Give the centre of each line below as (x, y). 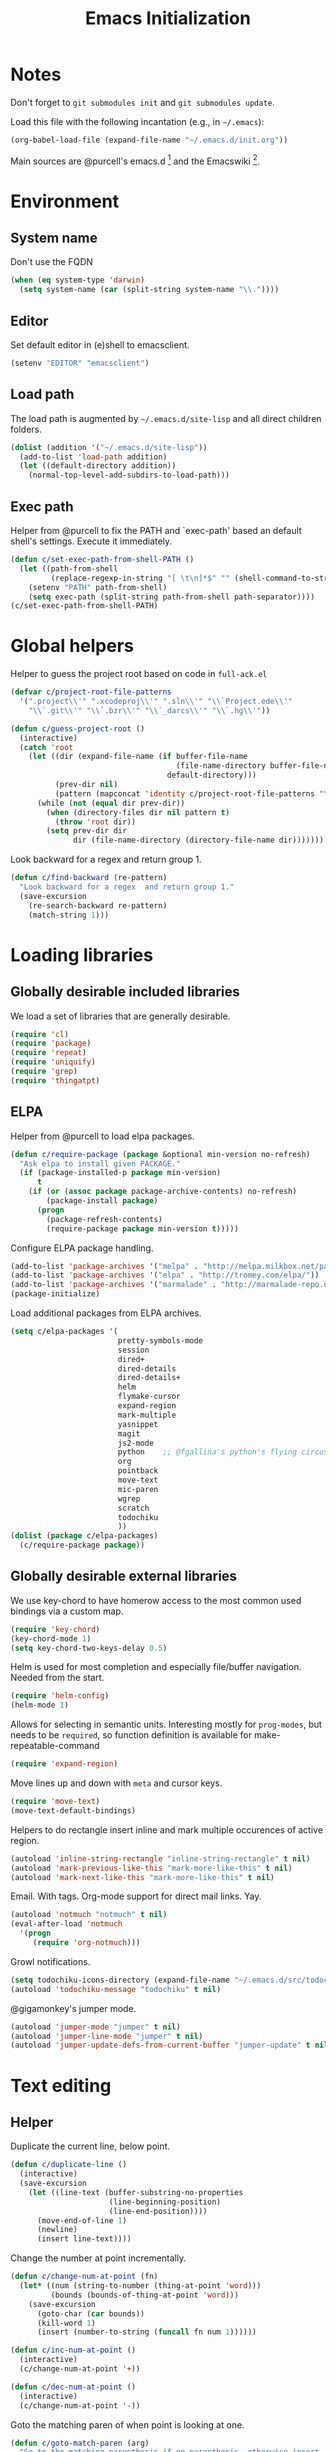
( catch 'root (46, 747)
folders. (26, 429)
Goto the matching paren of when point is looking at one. (127, 2424)
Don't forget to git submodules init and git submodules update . (142, 102)
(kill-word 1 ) (66, 2323)
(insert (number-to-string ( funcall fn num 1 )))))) (146, 2332)
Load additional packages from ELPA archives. (106, 1313)
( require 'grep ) (44, 1072)
